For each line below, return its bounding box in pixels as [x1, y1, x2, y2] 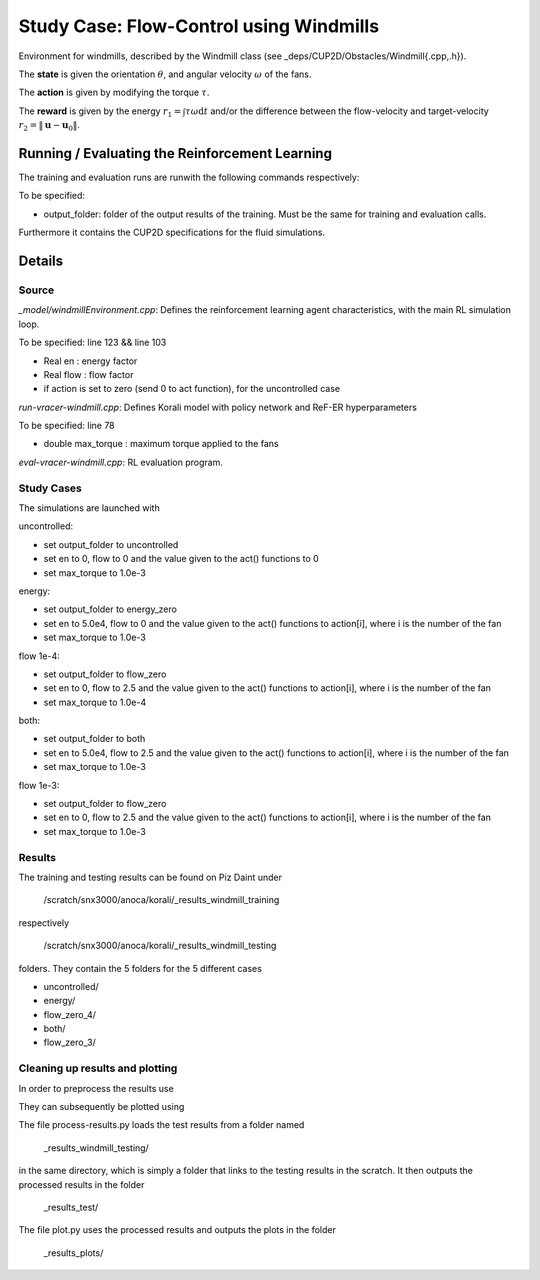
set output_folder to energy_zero [43, 603, 177, 615]
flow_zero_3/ [43, 1036, 97, 1049]
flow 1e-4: [18, 650, 60, 662]
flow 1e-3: [18, 779, 60, 791]
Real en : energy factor [43, 355, 138, 367]
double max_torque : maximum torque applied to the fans [43, 438, 279, 450]
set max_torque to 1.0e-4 [43, 696, 147, 708]
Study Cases [18, 481, 82, 495]
